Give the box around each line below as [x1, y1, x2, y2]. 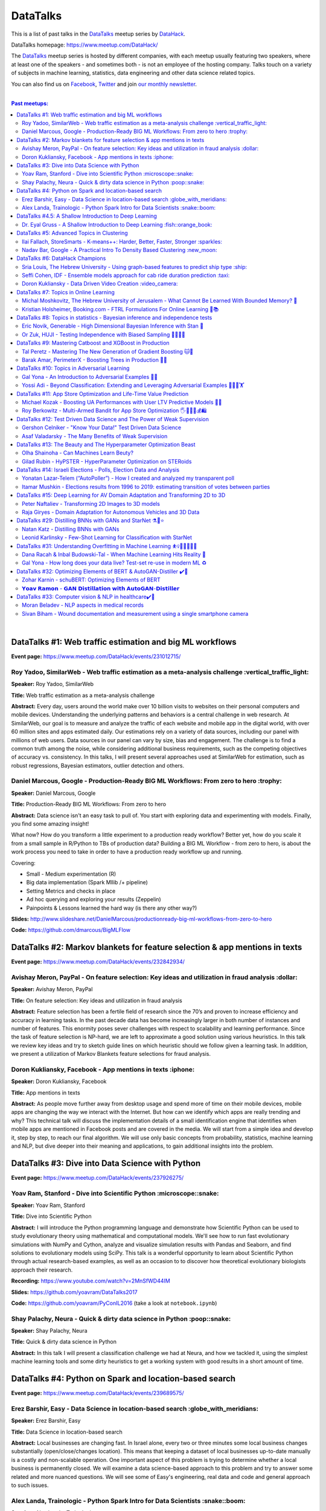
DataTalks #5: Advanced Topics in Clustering [16, 230, 128, 237]
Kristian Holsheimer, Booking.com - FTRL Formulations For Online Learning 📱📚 [22, 305, 219, 312]
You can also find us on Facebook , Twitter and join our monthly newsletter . [11, 80, 197, 88]
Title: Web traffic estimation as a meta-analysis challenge [11, 691, 155, 699]
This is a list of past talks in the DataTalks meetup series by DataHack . [11, 30, 185, 37]
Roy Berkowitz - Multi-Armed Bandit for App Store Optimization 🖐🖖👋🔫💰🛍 [22, 407, 207, 414]
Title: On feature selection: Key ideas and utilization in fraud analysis [11, 997, 182, 1004]
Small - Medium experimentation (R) [26, 870, 117, 878]
